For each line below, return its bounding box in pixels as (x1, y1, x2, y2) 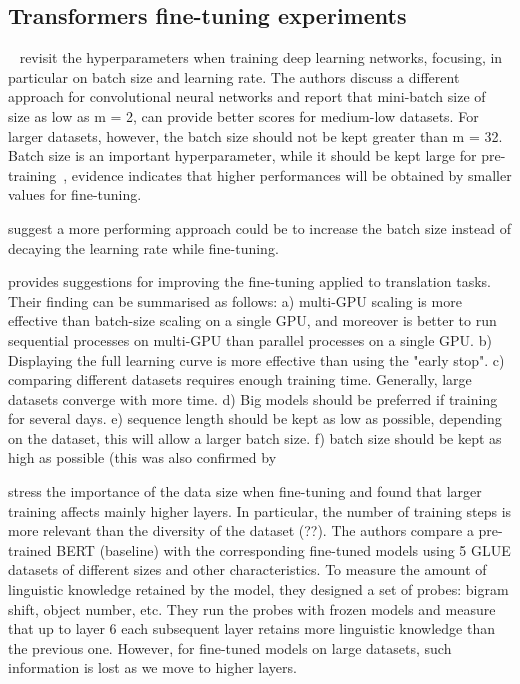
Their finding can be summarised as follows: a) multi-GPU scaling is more (8, 290, 462, 311)
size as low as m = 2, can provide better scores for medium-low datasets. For (8, 105, 479, 126)
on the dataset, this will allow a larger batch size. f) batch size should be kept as (8, 427, 502, 448)
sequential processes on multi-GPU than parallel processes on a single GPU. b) (8, 329, 492, 350)
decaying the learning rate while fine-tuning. (8, 237, 279, 258)
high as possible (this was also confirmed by (8, 447, 277, 468)
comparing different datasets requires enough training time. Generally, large (8, 369, 472, 390)
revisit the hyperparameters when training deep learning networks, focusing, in (19, 47, 503, 68)
